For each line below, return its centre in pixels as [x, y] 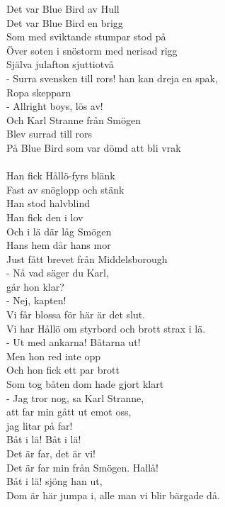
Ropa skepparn [39, 92]
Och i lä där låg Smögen [59, 231]
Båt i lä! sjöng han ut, [54, 481]
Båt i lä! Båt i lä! [44, 439]
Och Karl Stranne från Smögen [74, 119]
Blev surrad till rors [50, 134]
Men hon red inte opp [54, 356]
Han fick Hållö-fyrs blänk [61, 175]
